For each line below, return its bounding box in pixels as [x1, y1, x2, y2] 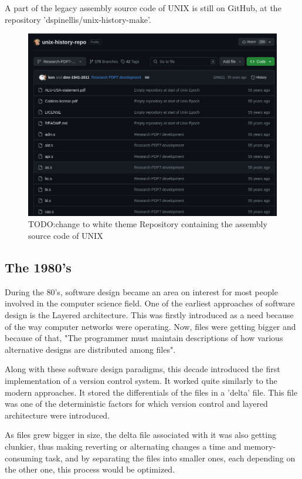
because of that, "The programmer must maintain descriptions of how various [5, 332, 283, 344]
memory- [243, 440, 276, 452]
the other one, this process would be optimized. [5, 463, 175, 475]
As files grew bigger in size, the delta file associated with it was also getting [5, 429, 276, 441]
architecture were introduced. [5, 409, 110, 421]
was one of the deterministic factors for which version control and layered [5, 397, 268, 410]
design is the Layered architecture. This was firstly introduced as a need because [5, 309, 294, 321]
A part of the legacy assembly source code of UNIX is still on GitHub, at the [5, 2, 281, 14]
